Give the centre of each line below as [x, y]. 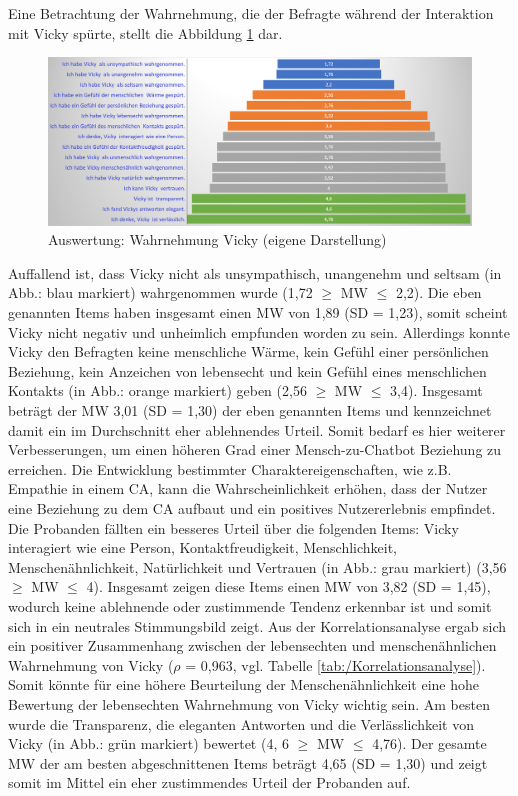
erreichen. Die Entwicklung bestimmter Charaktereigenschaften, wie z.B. [230, 468]
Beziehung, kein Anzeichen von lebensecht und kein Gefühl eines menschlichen [247, 370]
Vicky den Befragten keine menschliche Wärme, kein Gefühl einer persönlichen [248, 351]
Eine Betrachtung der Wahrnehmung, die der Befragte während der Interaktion [251, 13]
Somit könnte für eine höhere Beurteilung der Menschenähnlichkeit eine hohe [244, 684]
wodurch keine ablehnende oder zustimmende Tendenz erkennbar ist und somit [250, 605]
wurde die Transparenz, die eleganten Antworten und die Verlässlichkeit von [241, 723]
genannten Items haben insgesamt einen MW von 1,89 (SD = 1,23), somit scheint [258, 312]
